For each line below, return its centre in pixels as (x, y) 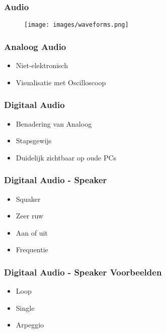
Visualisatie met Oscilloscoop (61, 82)
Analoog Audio (35, 46)
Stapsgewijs (34, 141)
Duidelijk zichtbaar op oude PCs (66, 157)
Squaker (28, 199)
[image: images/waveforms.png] (76, 25)
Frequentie (32, 249)
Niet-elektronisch (42, 65)
